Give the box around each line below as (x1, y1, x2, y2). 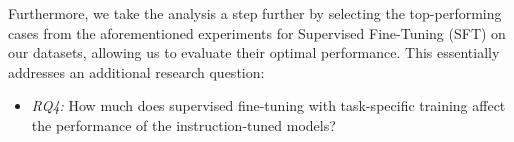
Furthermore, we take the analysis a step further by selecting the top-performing (8, 3, 502, 23)
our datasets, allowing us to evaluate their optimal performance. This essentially (8, 42, 500, 63)
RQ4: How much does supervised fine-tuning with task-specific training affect (31, 95, 506, 116)
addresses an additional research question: (8, 61, 265, 82)
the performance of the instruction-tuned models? (31, 114, 336, 135)
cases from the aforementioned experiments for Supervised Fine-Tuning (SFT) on (8, 22, 506, 43)
